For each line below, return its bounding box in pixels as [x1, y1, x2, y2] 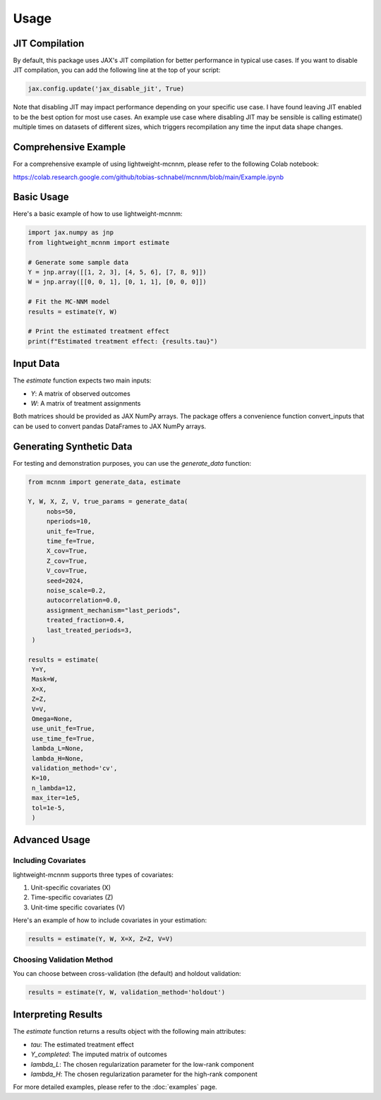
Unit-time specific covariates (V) [30, 903, 126, 912]
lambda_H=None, [32, 754, 85, 762]
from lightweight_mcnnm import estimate [28, 238, 169, 246]
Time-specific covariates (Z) [30, 893, 114, 902]
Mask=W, [32, 675, 59, 684]
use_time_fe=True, [32, 735, 95, 742]
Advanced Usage [13, 834, 91, 846]
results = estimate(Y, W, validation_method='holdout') [28, 988, 226, 996]
